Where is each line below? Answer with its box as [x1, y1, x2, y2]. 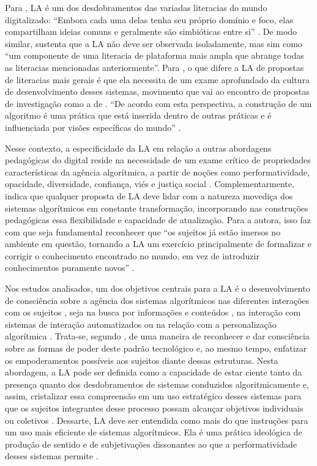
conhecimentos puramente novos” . [5, 261, 135, 274]
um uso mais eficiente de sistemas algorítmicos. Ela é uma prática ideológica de [5, 426, 302, 438]
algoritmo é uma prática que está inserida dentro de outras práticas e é [5, 109, 272, 122]
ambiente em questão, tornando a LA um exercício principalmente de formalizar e [5, 237, 311, 250]
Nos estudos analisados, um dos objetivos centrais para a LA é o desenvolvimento [5, 282, 310, 295]
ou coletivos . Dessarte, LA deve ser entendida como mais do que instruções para [5, 413, 308, 426]
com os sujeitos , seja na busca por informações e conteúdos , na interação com [5, 306, 301, 319]
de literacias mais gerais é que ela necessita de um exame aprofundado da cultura [5, 73, 310, 86]
